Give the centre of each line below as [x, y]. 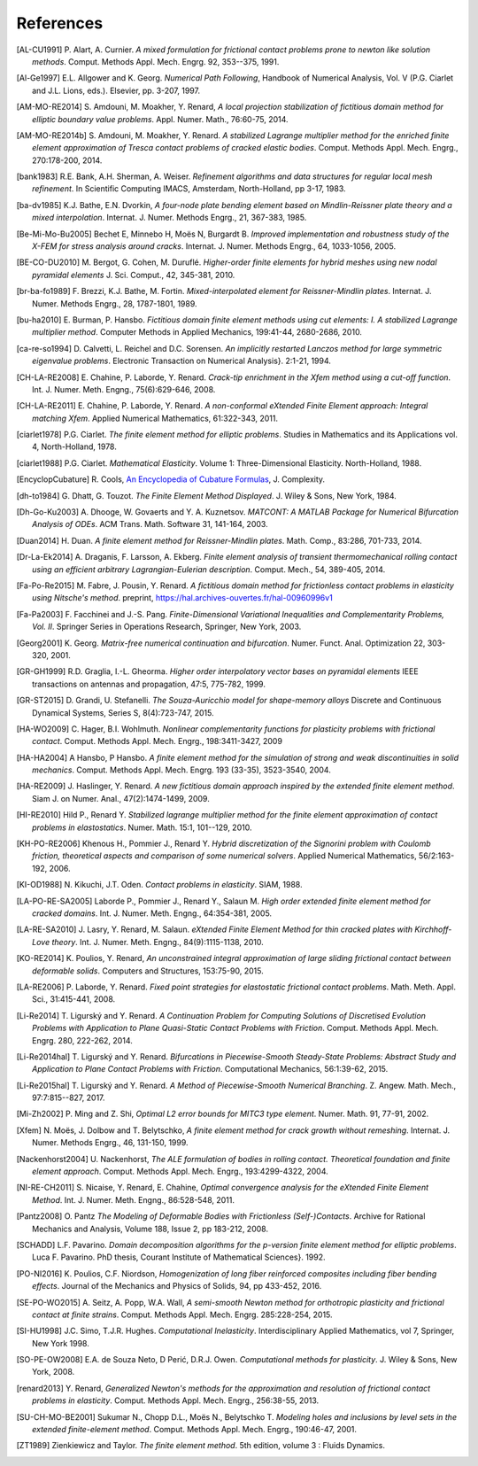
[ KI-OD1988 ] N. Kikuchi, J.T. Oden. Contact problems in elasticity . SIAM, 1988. [159, 885]
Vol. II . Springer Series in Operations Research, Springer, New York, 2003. [167, 627]
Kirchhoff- [433, 929]
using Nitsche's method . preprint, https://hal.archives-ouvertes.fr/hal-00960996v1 [183, 598]
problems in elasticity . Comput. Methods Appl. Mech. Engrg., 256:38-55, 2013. [176, 1400]
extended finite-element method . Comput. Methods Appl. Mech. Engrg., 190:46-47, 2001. [195, 1430]
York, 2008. [54, 1372]
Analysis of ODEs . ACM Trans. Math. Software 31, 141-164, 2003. [150, 524]
